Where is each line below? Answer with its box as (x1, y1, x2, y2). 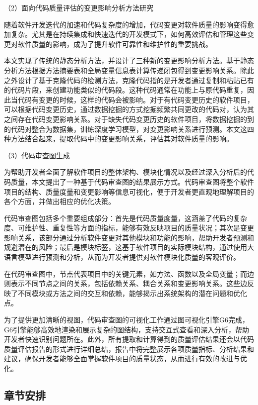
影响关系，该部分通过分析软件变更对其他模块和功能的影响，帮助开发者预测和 (4, 232, 254, 242)
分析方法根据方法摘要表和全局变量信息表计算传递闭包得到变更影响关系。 (4, 65, 240, 75)
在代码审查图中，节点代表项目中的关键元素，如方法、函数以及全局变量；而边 (4, 268, 254, 279)
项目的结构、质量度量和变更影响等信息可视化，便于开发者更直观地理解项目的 (4, 186, 254, 197)
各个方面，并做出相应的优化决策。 (4, 196, 115, 206)
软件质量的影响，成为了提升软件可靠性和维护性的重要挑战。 (17, 38, 212, 49)
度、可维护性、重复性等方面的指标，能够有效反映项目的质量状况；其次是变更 (4, 222, 254, 233)
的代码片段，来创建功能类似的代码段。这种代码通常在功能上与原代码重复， (4, 85, 247, 95)
